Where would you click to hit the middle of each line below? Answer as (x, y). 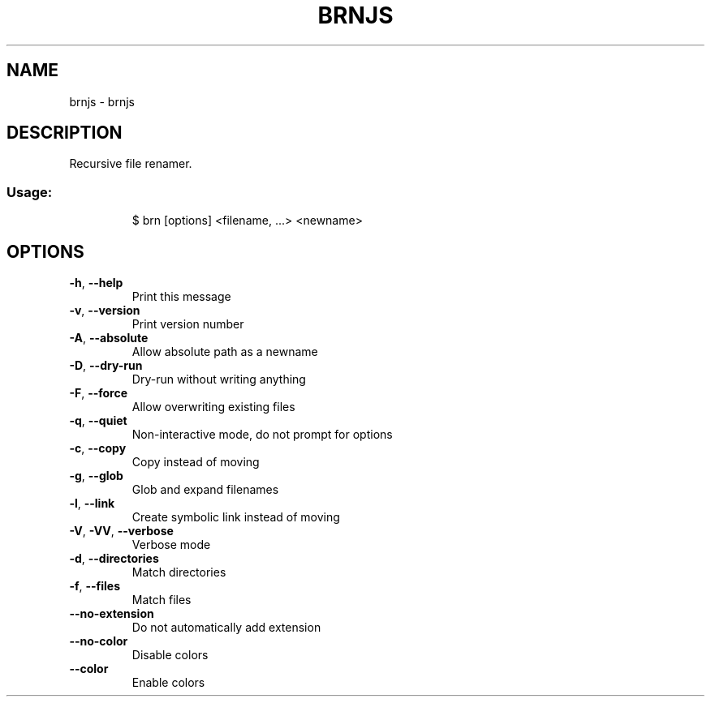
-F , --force (99, 393)
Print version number (188, 324)
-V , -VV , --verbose (121, 531)
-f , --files (95, 586)
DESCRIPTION (65, 133)
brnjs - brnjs (102, 101)
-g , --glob (96, 476)
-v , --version (105, 311)
